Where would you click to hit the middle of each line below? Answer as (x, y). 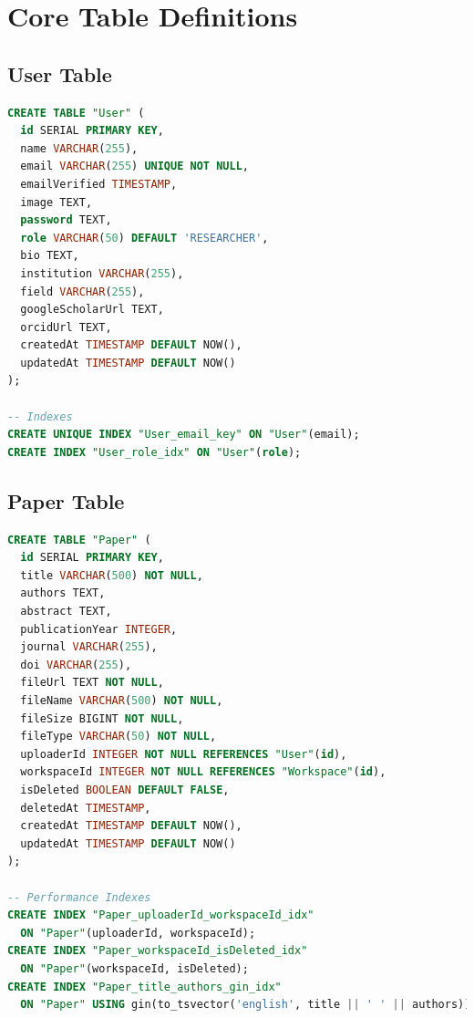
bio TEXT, (50, 256)
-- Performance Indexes (79, 897)
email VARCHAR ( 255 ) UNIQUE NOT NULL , (134, 166)
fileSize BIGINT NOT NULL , (102, 718)
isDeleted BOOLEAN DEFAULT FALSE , (125, 789)
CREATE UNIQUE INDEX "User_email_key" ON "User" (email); (184, 435)
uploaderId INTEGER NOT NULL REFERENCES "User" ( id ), (184, 754)
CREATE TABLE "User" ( (76, 113)
